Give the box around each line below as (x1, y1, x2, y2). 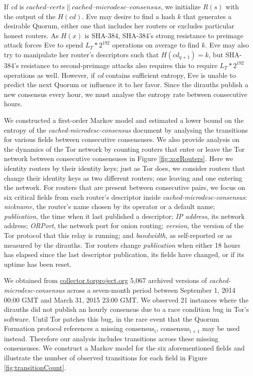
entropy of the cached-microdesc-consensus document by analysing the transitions (4, 124, 248, 135)
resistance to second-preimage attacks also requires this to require (21, 60, 218, 70)
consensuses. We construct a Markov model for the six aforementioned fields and (4, 343, 245, 353)
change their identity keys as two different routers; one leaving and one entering (4, 172, 243, 183)
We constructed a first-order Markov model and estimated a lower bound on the (4, 115, 244, 125)
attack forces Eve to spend (4, 40, 84, 50)
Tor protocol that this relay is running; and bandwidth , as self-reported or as (4, 230, 232, 240)
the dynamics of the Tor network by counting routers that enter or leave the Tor (4, 143, 245, 154)
